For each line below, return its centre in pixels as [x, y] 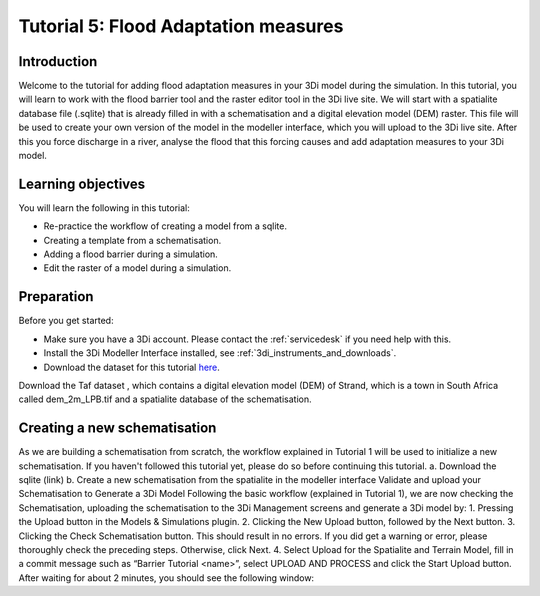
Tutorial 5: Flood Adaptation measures [181, 26]
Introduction [58, 61]
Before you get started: [66, 321]
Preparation [56, 296]
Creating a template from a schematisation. [132, 240]
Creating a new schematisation [117, 428]
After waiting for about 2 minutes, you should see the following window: [166, 577]
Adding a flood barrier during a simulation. [131, 254]
